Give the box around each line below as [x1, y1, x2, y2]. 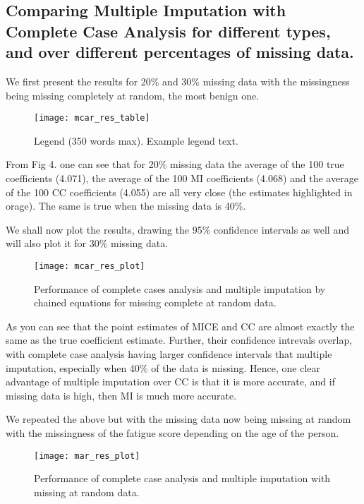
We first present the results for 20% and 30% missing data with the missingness [6, 73, 350, 88]
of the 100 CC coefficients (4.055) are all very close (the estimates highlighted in [6, 184, 353, 199]
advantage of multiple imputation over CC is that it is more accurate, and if [6, 374, 335, 389]
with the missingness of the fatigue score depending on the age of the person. [6, 425, 339, 440]
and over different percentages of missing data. [6, 41, 354, 63]
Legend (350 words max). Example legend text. [34, 133, 238, 148]
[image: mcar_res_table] [34, 113, 150, 124]
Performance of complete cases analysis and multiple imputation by [34, 281, 326, 296]
